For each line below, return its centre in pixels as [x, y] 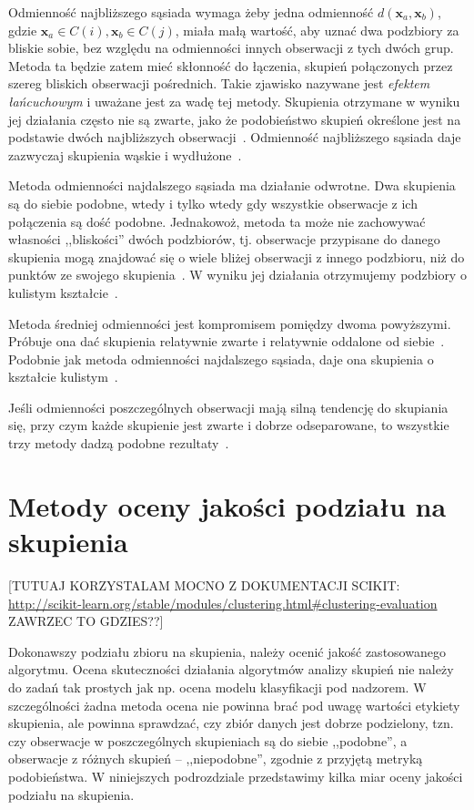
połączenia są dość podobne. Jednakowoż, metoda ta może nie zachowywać [217, 221]
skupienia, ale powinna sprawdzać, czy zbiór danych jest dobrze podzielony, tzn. [231, 723]
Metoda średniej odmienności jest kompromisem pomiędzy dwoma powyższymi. [230, 323]
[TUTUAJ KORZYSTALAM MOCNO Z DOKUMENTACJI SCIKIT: [204, 584]
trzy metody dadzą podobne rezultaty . [119, 443]
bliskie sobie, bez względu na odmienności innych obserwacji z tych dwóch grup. [231, 48]
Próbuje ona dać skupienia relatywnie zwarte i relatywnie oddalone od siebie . [227, 341]
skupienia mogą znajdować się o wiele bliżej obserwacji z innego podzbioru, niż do [237, 256]
